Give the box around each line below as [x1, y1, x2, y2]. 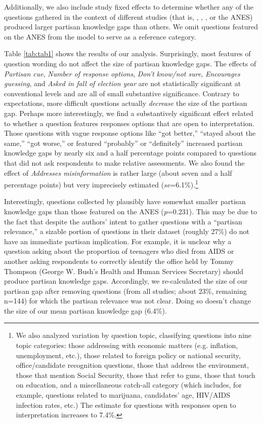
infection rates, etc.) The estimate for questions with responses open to [16, 399, 236, 410]
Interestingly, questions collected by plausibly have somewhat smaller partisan [4, 196, 246, 207]
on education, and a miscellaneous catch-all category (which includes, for [16, 379, 242, 390]
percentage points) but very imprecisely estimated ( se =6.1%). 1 [4, 178, 198, 189]
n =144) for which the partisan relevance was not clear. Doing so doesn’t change [4, 295, 251, 306]
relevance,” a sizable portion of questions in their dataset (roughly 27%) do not [4, 226, 250, 237]
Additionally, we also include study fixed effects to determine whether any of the [4, 2, 254, 12]
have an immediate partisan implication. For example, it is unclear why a [4, 236, 232, 246]
